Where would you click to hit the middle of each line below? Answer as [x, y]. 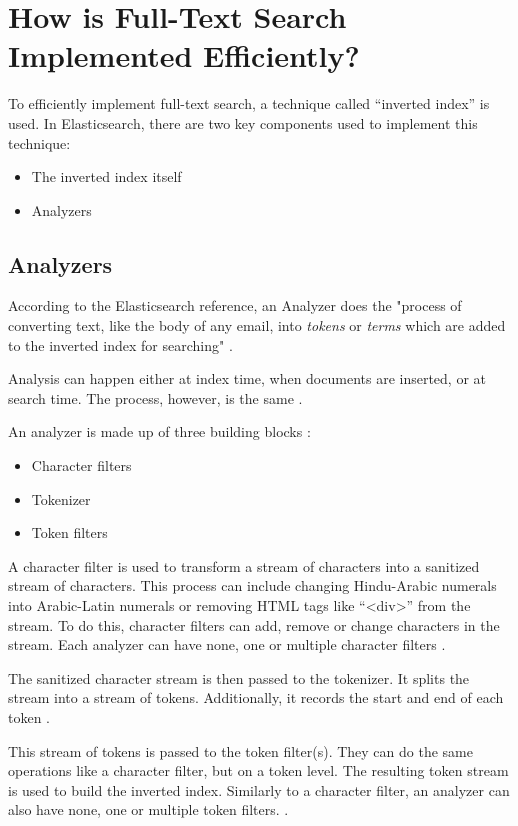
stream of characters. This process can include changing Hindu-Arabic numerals [252, 585]
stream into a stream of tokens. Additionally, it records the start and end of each [256, 697]
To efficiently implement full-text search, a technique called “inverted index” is [249, 103]
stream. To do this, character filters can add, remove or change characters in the [254, 624]
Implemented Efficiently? [184, 55]
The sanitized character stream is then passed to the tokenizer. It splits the [239, 677]
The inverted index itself [106, 176]
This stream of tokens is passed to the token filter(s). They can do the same [240, 750]
